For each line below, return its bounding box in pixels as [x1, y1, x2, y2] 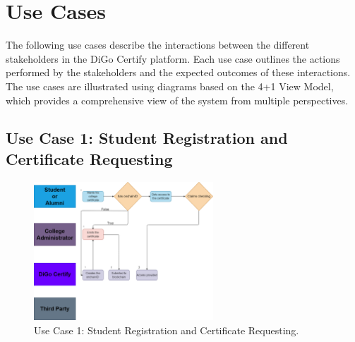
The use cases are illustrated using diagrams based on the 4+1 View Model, [6, 78, 334, 93]
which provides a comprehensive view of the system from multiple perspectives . [6, 92, 349, 107]
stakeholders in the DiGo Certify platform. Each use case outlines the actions [6, 51, 340, 66]
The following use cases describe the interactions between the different [6, 37, 310, 52]
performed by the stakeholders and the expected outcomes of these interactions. [6, 65, 351, 80]
